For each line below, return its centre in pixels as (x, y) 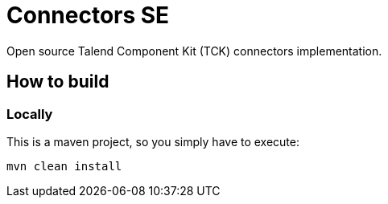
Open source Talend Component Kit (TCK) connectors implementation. (194, 51)
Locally (30, 114)
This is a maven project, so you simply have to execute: (153, 141)
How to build (58, 82)
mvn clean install (64, 166)
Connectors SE (88, 15)
